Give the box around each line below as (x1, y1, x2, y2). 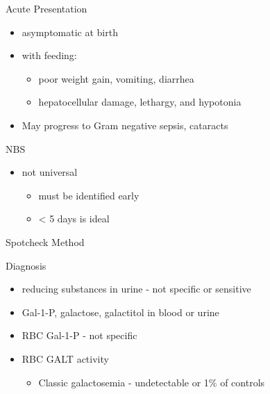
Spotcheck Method (6, 234, 85, 249)
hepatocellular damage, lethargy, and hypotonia (38, 95, 242, 109)
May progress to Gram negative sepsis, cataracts (22, 117, 228, 132)
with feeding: (22, 48, 77, 63)
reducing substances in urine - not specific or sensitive (22, 281, 251, 296)
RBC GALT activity (22, 351, 109, 366)
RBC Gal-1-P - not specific (22, 328, 137, 343)
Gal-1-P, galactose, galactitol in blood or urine (22, 304, 219, 319)
